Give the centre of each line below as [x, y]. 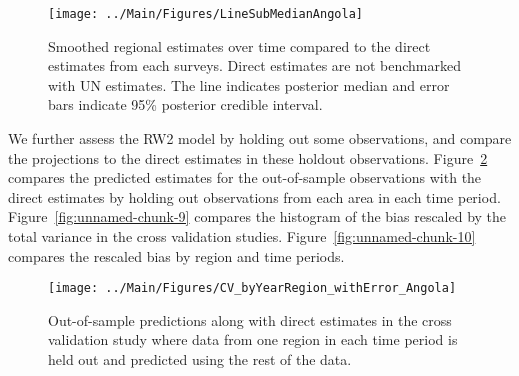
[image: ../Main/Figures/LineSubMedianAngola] [205, 14]
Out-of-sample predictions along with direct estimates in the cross [250, 319]
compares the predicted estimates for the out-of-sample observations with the [245, 177]
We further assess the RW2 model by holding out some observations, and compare [260, 138]
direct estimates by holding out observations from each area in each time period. [254, 196]
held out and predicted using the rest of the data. [200, 359]
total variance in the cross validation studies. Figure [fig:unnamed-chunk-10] [242, 236]
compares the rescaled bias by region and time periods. [176, 255]
